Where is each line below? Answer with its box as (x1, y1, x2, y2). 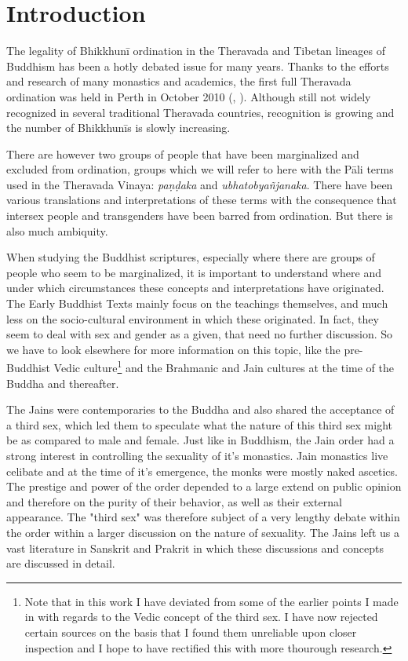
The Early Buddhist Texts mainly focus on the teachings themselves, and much (6, 295, 388, 312)
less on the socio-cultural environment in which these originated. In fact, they (6, 310, 379, 327)
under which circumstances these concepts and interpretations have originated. (6, 279, 384, 296)
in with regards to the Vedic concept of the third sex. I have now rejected (24, 608, 378, 625)
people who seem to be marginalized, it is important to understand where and (6, 264, 381, 280)
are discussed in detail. (6, 555, 115, 572)
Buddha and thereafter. (6, 374, 119, 391)
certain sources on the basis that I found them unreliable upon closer (24, 623, 357, 640)
